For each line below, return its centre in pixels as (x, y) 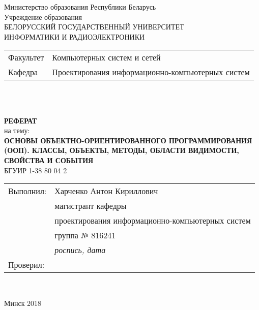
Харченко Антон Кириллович (106, 191)
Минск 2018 (23, 303)
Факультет (26, 57)
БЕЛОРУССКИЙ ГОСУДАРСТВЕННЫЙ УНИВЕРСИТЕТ (94, 27)
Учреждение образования (43, 17)
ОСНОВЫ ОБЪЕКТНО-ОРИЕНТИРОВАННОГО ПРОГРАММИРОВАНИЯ (128, 140)
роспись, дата (80, 250)
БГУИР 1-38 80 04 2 (36, 170)
